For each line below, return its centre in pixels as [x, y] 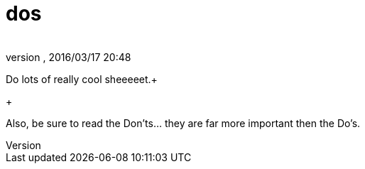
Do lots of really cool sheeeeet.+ [82, 79]
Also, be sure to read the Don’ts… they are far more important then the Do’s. [183, 123]
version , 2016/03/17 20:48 [69, 57]
